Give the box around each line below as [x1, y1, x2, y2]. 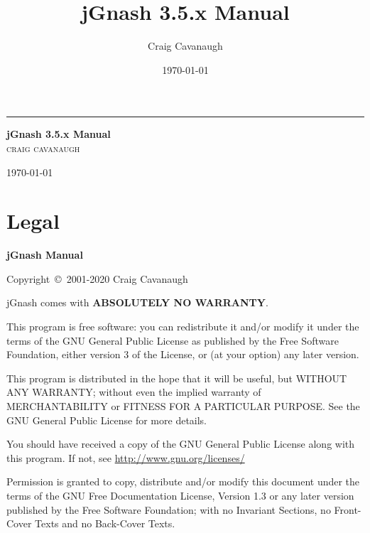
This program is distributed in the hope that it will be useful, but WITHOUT [6, 370, 347, 385]
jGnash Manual [6, 247, 83, 262]
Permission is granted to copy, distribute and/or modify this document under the [6, 474, 360, 489]
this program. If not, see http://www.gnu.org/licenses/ [6, 450, 245, 465]
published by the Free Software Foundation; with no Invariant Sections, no [6, 502, 331, 517]
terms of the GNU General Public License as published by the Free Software [6, 333, 339, 348]
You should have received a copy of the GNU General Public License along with [6, 436, 355, 451]
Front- [334, 502, 361, 517]
